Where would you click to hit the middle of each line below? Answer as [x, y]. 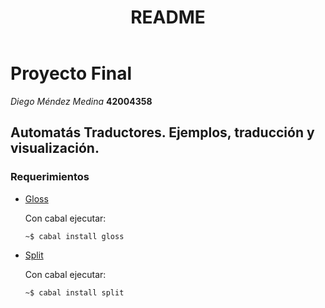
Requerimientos [50, 177]
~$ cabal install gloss [74, 236]
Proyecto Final [71, 73]
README [168, 17]
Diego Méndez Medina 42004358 [81, 101]
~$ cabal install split [74, 292]
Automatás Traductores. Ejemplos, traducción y [162, 132]
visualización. [55, 148]
